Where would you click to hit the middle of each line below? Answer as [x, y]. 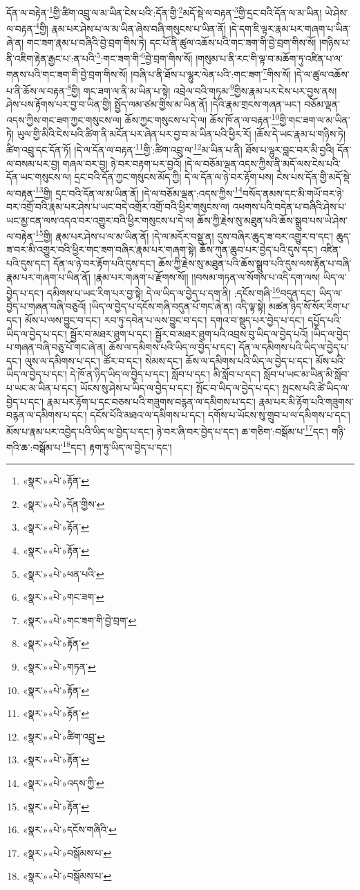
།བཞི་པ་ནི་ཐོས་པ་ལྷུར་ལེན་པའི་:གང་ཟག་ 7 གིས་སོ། [211, 73]
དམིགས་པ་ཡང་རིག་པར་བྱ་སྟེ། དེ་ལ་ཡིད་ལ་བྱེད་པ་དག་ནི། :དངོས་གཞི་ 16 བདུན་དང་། [181, 292]
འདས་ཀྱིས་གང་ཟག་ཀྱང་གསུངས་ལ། [64, 120]
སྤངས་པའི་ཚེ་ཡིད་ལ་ [316, 388]
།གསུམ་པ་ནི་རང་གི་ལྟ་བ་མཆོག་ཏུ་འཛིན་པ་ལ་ [269, 58]
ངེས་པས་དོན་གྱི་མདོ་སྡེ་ [314, 177]
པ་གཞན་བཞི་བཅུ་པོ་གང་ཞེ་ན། [56, 347]
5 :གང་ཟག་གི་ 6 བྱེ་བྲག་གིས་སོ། [144, 57]
